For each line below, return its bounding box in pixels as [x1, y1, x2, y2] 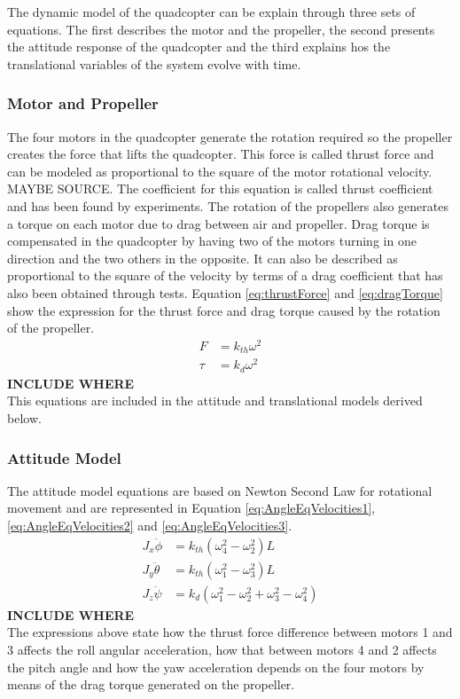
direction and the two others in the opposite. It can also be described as [7, 248, 398, 267]
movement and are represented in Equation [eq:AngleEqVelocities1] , [7, 499, 376, 517]
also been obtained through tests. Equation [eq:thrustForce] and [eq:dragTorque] [7, 283, 443, 302]
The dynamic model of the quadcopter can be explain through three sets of [7, 3, 416, 20]
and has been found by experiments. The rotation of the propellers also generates [7, 196, 448, 215]
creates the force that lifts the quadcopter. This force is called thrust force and [7, 145, 434, 163]
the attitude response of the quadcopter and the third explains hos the [7, 37, 391, 56]
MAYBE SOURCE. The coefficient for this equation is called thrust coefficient [7, 179, 433, 198]
